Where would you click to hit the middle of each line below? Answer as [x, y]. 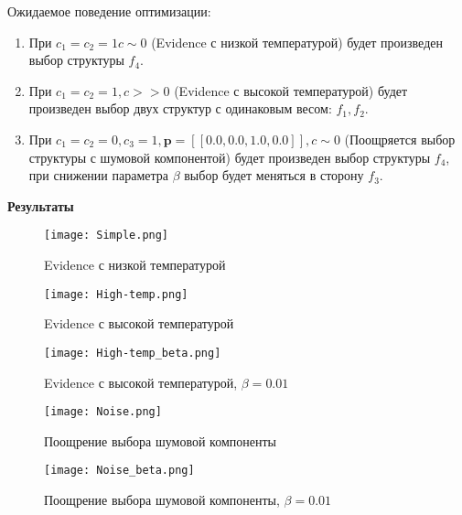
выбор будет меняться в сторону [274, 175]
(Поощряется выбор [400, 139]
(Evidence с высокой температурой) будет [291, 90]
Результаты [41, 205]
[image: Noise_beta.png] [119, 471]
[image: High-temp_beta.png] [133, 353]
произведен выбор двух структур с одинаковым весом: [180, 108]
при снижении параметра [98, 175]
